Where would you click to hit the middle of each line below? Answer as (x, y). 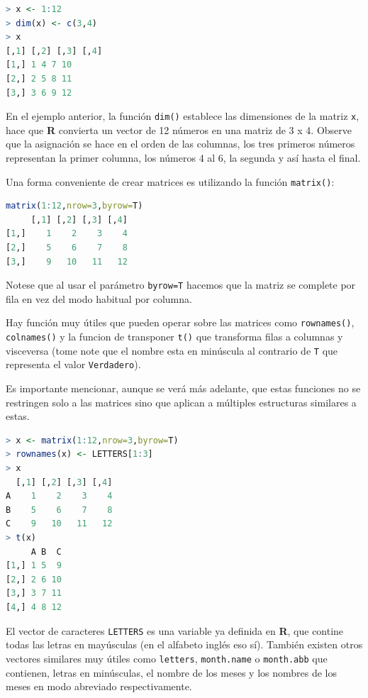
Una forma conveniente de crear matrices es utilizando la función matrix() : (170, 181)
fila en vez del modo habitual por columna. (99, 298)
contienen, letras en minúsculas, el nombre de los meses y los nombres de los (171, 672)
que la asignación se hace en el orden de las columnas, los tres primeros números (180, 144)
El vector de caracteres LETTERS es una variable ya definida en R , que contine (175, 630)
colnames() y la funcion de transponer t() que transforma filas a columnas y (174, 337)
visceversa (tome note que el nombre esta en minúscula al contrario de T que (172, 350)
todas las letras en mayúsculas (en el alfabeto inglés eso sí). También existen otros (184, 644)
